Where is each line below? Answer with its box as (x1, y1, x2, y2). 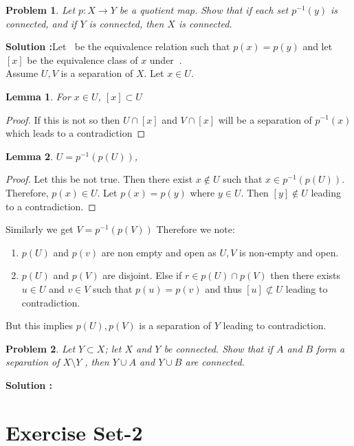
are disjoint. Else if (102, 268, 182, 282)
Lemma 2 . (5, 148, 54, 163)
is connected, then (89, 16, 164, 30)
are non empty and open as (101, 245, 217, 259)
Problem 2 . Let (5, 341, 76, 355)
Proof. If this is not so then (5, 112, 120, 126)
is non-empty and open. (239, 245, 339, 259)
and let (302, 39, 333, 54)
